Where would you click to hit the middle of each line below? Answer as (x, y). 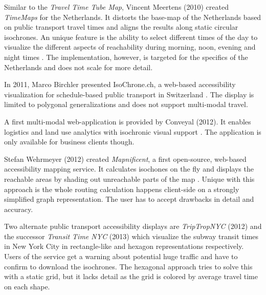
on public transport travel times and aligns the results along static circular (121, 27)
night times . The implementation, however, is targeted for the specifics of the (126, 57)
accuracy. (19, 209)
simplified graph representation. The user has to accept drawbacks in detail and (129, 199)
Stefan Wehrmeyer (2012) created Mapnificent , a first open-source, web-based (125, 159)
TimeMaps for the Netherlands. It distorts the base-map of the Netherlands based (133, 17)
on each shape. (27, 286)
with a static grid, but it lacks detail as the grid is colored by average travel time (131, 276)
